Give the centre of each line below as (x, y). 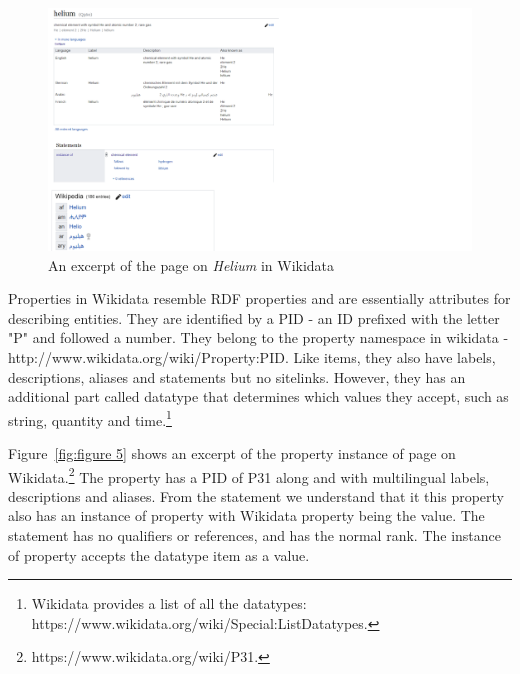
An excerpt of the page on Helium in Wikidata (191, 264)
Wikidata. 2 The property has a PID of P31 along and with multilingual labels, (249, 475)
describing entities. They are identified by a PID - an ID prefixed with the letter (254, 317)
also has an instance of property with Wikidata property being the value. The (246, 515)
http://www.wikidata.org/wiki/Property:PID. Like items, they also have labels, (252, 357)
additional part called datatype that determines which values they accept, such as (258, 396)
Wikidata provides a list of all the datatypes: (169, 603)
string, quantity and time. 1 (90, 418)
